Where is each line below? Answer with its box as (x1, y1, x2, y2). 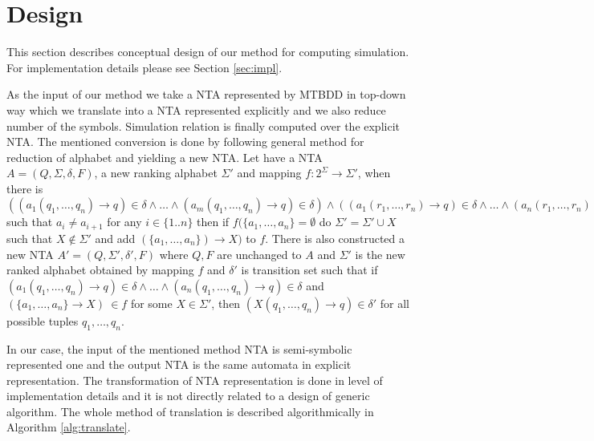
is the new (355, 245, 405, 262)
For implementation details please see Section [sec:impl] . (6, 59, 283, 75)
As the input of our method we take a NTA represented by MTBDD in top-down (6, 86, 406, 103)
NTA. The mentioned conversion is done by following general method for (6, 133, 364, 150)
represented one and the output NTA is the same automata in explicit (6, 356, 352, 373)
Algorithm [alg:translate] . (6, 419, 131, 435)
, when (357, 164, 391, 181)
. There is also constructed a (265, 229, 405, 246)
